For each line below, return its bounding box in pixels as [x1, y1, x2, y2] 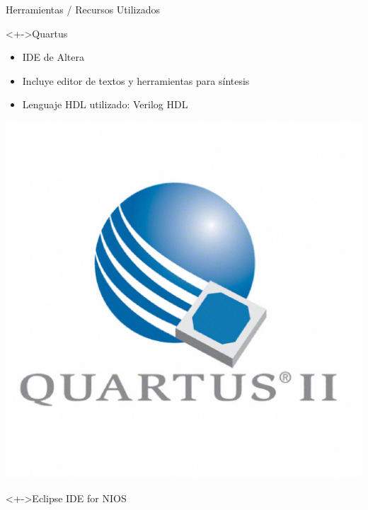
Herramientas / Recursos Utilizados [6, 2, 160, 16]
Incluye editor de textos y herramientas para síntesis [22, 73, 250, 88]
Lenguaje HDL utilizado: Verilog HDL [22, 97, 188, 112]
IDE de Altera [22, 50, 84, 64]
